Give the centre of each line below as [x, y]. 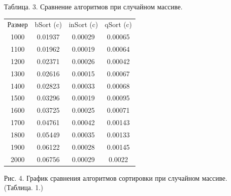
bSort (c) [48, 24]
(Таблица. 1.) [24, 187]
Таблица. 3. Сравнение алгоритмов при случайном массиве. [93, 6]
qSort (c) [118, 24]
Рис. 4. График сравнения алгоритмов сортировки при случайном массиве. [116, 178]
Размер [18, 24]
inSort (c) [83, 24]
